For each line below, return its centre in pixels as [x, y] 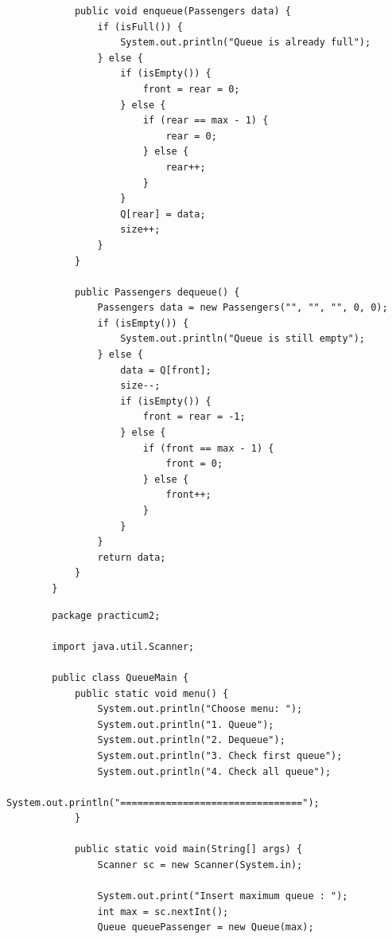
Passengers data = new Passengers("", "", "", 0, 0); [243, 308]
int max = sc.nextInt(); [163, 912]
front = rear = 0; [191, 89]
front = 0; [194, 464]
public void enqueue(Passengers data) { [182, 11]
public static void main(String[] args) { [188, 849]
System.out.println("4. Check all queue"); [214, 771]
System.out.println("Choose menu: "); [200, 709]
